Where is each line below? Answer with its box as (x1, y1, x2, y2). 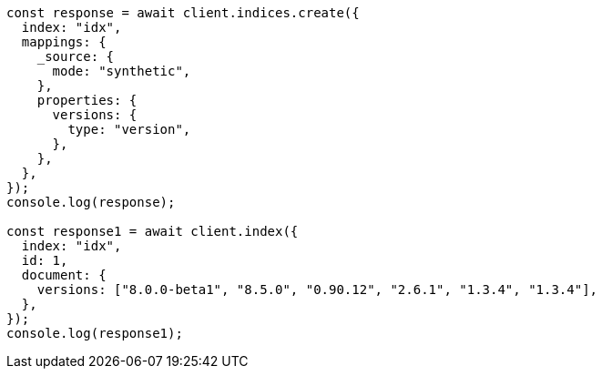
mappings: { (21, 35, 107, 49)
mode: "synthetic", (52, 64, 191, 78)
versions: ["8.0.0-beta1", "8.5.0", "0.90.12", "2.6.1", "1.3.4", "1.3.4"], (36, 282, 598, 297)
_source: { (36, 49, 115, 64)
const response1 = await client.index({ (6, 224, 299, 239)
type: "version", (67, 122, 191, 137)
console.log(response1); (6, 326, 183, 340)
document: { (21, 268, 107, 282)
